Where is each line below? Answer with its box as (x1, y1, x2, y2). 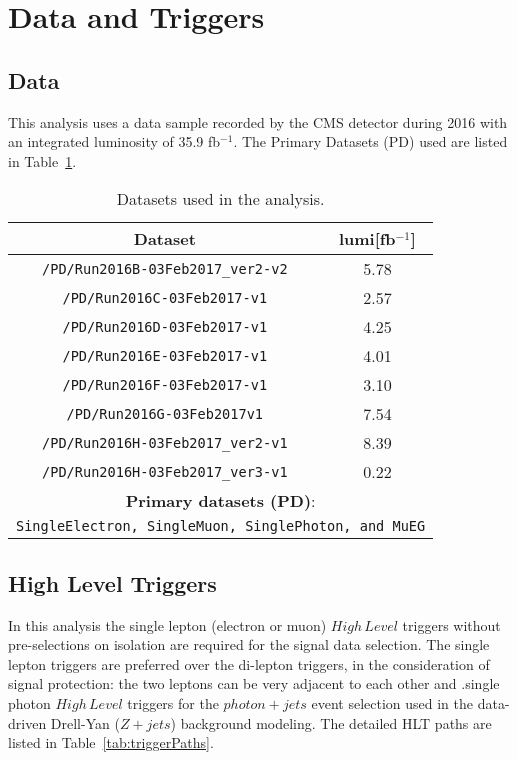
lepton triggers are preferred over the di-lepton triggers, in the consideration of (8, 653, 490, 674)
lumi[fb (338, 227, 396, 251)
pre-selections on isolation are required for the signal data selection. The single (8, 634, 490, 655)
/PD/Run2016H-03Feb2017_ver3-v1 (42, 463, 288, 480)
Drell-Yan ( (50, 712, 120, 733)
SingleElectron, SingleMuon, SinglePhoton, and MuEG (16, 518, 426, 535)
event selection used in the (311, 692, 474, 713)
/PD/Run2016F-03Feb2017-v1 (62, 376, 268, 393)
